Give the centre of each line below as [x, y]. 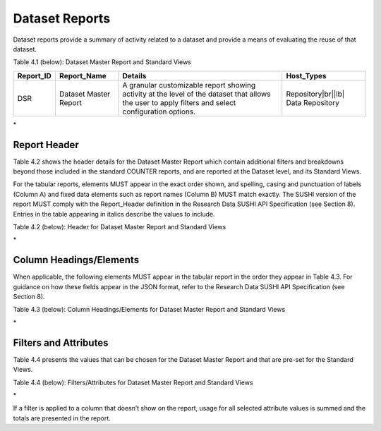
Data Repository [313, 102]
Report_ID [35, 75]
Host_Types [307, 75]
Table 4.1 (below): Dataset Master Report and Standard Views [102, 62]
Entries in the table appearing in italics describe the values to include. [114, 214]
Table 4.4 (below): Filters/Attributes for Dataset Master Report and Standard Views [133, 382]
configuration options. [159, 111]
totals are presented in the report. [62, 418]
